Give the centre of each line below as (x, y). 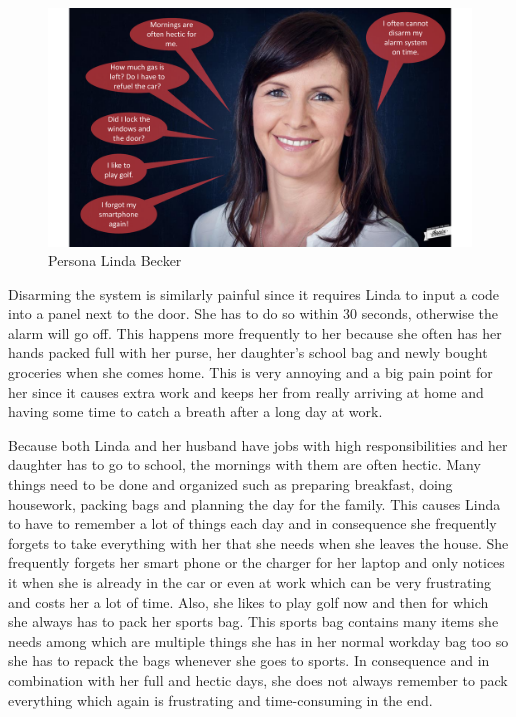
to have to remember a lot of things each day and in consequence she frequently (252, 523)
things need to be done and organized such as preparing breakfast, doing (230, 484)
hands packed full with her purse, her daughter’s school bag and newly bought (248, 352)
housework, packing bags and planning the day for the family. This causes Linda (254, 503)
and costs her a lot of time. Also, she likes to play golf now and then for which (248, 601)
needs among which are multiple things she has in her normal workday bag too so (258, 640)
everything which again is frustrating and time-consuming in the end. (220, 699)
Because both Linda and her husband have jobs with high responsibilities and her (258, 444)
